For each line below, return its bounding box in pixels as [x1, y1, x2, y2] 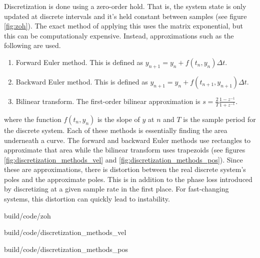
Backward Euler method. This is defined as [15, 76, 148, 86]
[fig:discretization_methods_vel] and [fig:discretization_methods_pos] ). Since [4, 154, 243, 164]
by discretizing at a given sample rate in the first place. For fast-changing [4, 183, 229, 194]
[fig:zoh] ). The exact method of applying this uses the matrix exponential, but [4, 20, 243, 31]
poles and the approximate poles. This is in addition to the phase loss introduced [4, 173, 252, 184]
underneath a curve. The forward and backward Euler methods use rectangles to [4, 134, 251, 145]
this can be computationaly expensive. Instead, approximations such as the [4, 30, 234, 40]
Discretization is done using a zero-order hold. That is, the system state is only [4, 1, 246, 11]
